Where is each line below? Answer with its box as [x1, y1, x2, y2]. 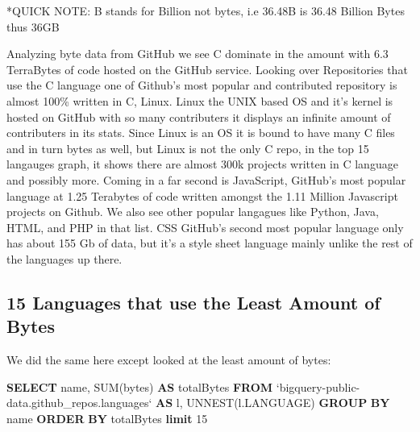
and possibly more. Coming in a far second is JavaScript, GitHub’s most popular [6, 171, 406, 188]
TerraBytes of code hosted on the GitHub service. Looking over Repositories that [6, 60, 408, 77]
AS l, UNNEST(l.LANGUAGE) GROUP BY [155, 394, 390, 411]
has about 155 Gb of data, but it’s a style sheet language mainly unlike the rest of [6, 235, 413, 251]
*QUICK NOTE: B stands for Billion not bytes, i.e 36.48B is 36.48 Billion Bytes [6, 2, 405, 19]
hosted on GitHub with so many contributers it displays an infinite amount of [6, 108, 391, 125]
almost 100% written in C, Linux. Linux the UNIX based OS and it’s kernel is [6, 92, 393, 109]
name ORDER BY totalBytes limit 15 [6, 409, 208, 426]
